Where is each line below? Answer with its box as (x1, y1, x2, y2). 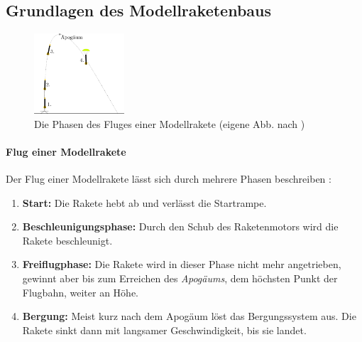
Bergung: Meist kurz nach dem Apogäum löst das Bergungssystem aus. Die (22, 309, 356, 324)
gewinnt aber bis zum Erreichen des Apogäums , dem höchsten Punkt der (22, 271, 338, 285)
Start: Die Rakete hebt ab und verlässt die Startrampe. (22, 195, 267, 210)
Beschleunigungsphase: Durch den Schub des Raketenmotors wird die (22, 219, 339, 234)
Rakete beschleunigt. (22, 233, 113, 247)
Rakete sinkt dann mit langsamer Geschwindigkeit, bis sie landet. (22, 322, 307, 337)
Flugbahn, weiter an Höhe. (22, 284, 138, 299)
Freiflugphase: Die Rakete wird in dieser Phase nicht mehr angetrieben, (22, 257, 341, 272)
